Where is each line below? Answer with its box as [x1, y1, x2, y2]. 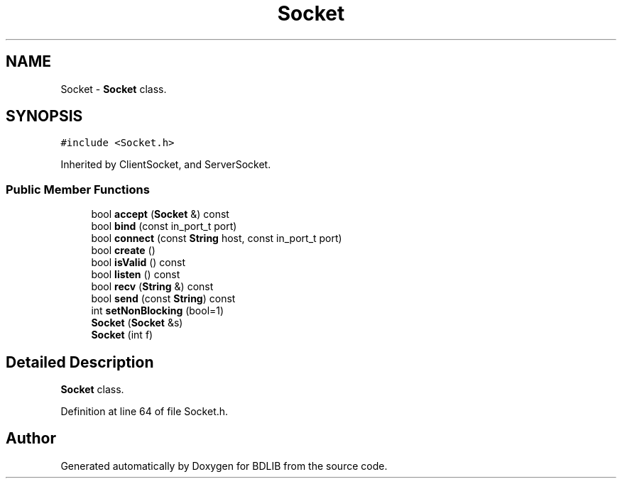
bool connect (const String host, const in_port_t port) [91, 232, 342, 245]
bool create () [91, 244, 155, 257]
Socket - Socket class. [60, 82, 167, 95]
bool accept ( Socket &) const [91, 208, 229, 221]
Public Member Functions [6, 182, 150, 197]
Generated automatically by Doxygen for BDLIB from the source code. [60, 459, 388, 472]
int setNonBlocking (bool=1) [91, 304, 224, 317]
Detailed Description [6, 353, 154, 371]
